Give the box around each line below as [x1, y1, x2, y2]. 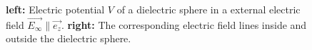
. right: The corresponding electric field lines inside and [61, 17, 307, 32]
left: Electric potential [6, 2, 105, 16]
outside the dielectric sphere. [6, 31, 131, 46]
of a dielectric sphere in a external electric [116, 2, 301, 16]
